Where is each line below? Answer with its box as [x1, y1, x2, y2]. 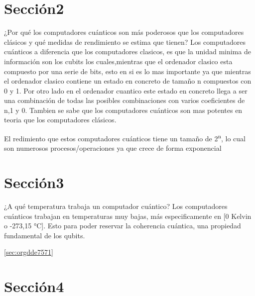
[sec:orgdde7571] [4, 247, 53, 257]
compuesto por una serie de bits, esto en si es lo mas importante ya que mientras [4, 66, 251, 76]
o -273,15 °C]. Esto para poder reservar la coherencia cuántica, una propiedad [4, 220, 241, 231]
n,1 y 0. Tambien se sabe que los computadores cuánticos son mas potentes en [4, 104, 243, 115]
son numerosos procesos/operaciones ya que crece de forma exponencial [4, 143, 222, 153]
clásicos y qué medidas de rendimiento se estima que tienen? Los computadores [4, 36, 246, 47]
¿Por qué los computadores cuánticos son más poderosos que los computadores [4, 27, 244, 37]
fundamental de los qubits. [4, 230, 85, 240]
